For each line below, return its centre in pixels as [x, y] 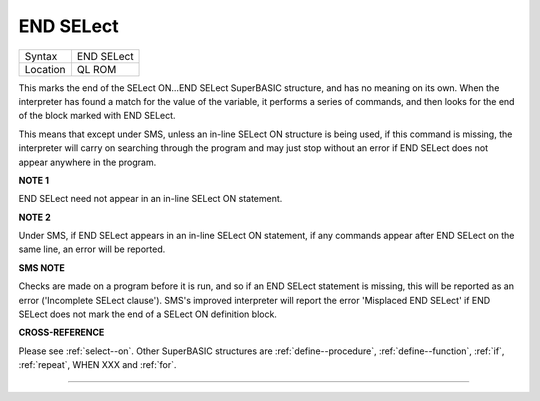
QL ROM [96, 69]
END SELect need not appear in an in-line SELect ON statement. [150, 199]
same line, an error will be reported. [92, 249]
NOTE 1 [34, 180]
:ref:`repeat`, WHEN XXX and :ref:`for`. [97, 365]
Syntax [41, 56]
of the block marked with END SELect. [97, 116]
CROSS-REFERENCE [61, 332]
